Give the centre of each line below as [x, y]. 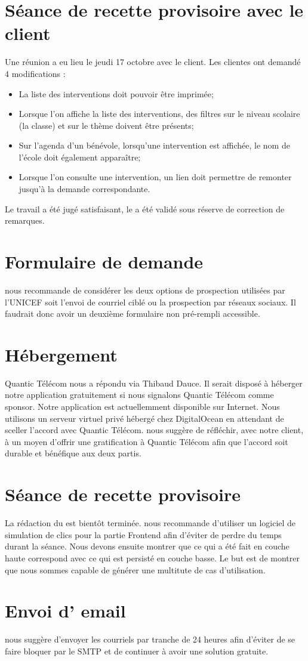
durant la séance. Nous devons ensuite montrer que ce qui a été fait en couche [147, 546]
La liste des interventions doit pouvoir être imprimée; [116, 93]
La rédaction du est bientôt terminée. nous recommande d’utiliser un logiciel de [150, 523]
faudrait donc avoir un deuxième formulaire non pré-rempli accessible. [133, 313]
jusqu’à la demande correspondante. [84, 189]
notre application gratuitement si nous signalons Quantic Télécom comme [139, 395]
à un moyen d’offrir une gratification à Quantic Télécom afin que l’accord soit [147, 441]
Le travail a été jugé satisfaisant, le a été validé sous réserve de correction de [145, 209]
